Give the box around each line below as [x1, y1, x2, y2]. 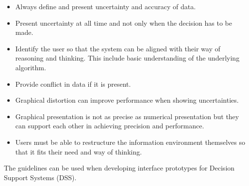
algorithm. [15, 62, 46, 72]
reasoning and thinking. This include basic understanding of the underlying [15, 53, 240, 63]
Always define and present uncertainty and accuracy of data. [15, 1, 196, 11]
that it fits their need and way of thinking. [15, 146, 142, 156]
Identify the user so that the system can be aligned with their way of [15, 43, 220, 53]
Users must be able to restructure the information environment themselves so [15, 137, 246, 147]
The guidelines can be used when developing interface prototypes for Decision [4, 163, 235, 173]
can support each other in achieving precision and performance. [15, 121, 204, 131]
